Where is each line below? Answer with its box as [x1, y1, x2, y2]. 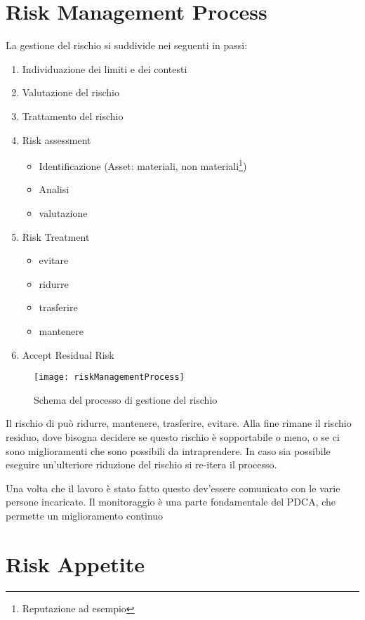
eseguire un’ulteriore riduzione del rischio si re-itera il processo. [6, 457, 277, 472]
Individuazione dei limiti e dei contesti [22, 61, 187, 76]
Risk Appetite [6, 549, 145, 578]
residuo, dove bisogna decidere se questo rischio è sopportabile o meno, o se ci [6, 429, 340, 444]
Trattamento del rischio [22, 108, 124, 123]
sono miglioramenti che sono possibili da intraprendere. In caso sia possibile [6, 443, 331, 458]
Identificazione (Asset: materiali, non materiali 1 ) [39, 157, 247, 173]
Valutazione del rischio [22, 85, 119, 100]
